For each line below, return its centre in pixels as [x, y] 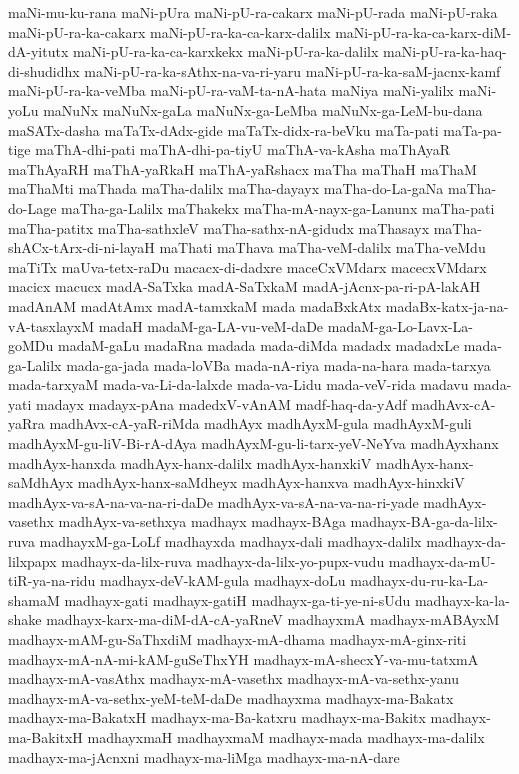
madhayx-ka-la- [462, 599]
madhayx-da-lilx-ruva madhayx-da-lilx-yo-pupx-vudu [223, 560]
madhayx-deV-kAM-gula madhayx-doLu [223, 580]
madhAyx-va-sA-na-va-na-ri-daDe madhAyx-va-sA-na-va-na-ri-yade [213, 501]
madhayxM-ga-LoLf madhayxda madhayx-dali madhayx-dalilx [230, 541]
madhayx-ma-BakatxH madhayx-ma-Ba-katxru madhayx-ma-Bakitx [217, 717]
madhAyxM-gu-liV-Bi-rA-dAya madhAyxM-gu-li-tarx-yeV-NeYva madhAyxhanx [253, 443]
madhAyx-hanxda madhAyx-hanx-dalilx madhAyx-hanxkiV [190, 462]
